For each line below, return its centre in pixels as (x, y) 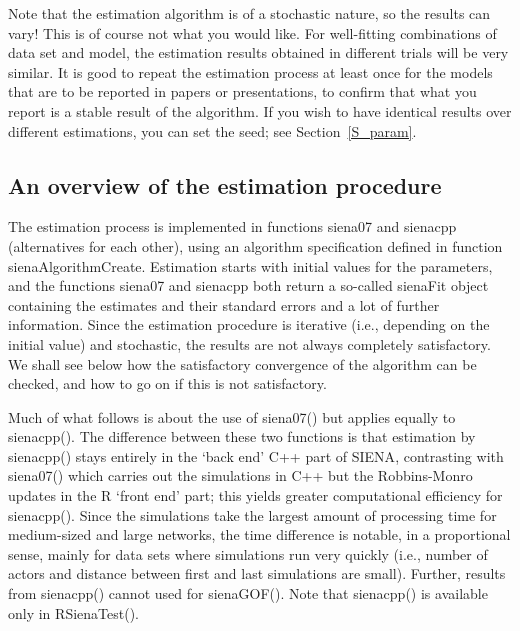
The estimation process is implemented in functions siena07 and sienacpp (232, 226)
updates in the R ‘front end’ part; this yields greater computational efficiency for (255, 495)
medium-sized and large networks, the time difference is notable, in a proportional (259, 534)
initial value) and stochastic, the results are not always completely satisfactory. (249, 343)
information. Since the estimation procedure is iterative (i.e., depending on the (249, 324)
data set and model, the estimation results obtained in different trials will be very (258, 52)
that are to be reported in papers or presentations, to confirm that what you (242, 91)
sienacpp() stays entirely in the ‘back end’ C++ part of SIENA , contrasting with (256, 455)
